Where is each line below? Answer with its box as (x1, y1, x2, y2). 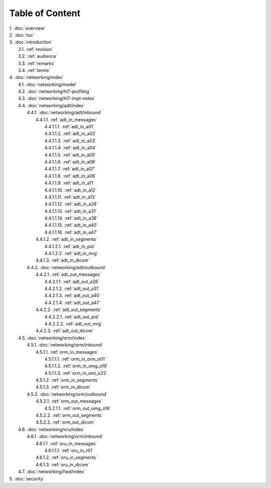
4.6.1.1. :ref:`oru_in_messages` (36, 440, 97, 446)
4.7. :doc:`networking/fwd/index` (18, 468, 85, 475)
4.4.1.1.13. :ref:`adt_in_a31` (44, 208, 97, 214)
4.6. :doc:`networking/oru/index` (18, 426, 85, 432)
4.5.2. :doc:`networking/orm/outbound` (27, 391, 108, 397)
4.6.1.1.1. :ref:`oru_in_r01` (44, 447, 94, 453)
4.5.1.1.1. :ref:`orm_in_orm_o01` (44, 356, 106, 362)
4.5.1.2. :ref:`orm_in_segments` (36, 377, 99, 383)
